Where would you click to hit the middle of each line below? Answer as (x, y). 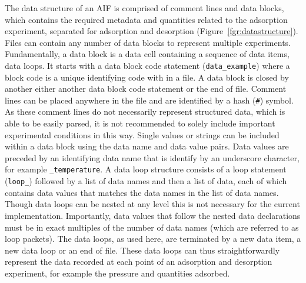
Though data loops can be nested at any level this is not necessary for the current (152, 204)
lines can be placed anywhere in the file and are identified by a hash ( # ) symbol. (149, 100)
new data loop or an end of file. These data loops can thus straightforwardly (142, 250)
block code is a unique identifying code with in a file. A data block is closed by (147, 77)
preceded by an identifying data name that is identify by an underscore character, (152, 157)
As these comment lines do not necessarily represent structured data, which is (145, 111)
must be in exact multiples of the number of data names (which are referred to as (152, 227)
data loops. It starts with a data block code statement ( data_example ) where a (147, 65)
